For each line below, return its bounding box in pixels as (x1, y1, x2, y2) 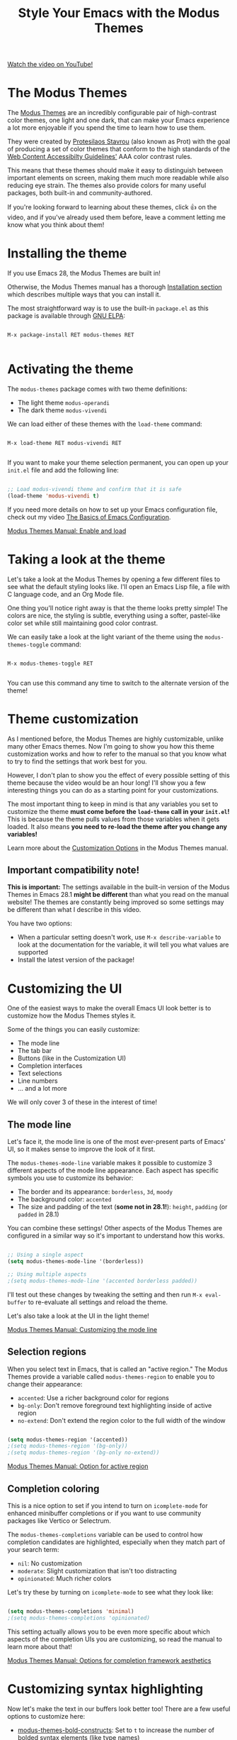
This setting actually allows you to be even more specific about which (7, 1627, 211, 1636)
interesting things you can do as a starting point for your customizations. (7, 786, 219, 794)
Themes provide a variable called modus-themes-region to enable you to (7, 1372, 215, 1381)
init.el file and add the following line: (7, 466, 119, 474)
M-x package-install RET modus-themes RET (7, 331, 134, 338)
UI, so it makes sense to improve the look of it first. (7, 1145, 156, 1154)
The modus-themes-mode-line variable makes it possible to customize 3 (7, 1159, 212, 1167)
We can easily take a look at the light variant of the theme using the (7, 632, 204, 641)
